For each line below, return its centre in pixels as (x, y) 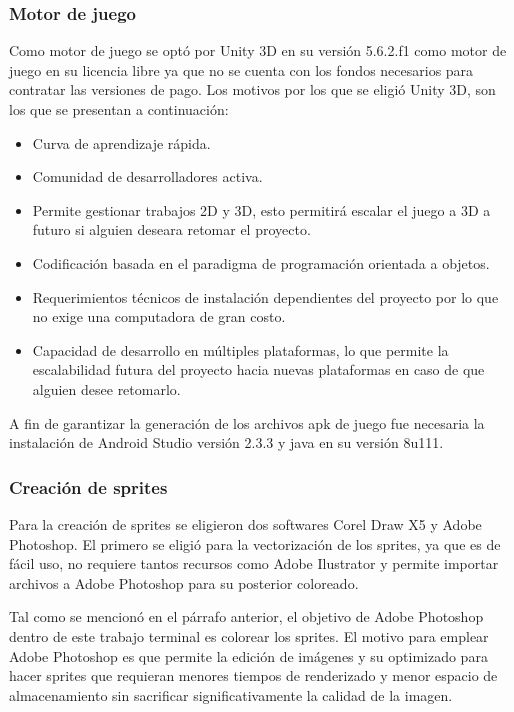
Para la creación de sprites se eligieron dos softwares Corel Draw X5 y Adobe (245, 523)
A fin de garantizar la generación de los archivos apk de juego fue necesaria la (247, 422)
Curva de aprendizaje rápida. (121, 142)
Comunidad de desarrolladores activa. (147, 176)
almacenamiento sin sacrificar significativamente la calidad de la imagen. (231, 694)
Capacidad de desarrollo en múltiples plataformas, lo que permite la (240, 349)
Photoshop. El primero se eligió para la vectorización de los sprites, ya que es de (255, 543)
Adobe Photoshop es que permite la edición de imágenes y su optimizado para (248, 655)
